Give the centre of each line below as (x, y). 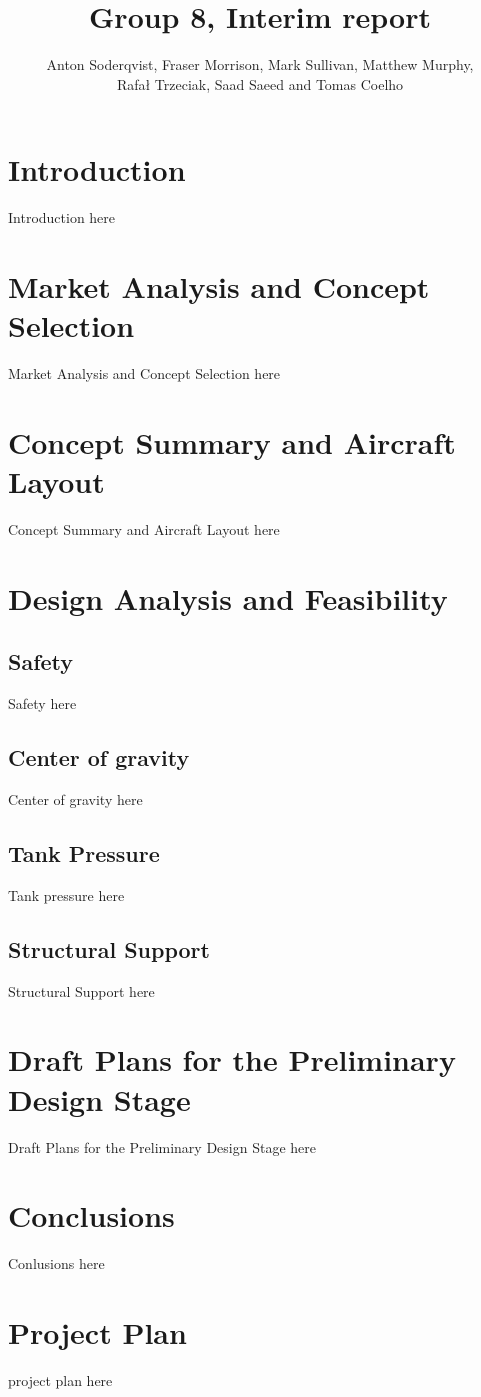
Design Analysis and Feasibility (228, 597)
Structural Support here (81, 990)
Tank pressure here (66, 894)
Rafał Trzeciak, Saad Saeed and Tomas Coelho (260, 83)
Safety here (42, 703)
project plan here (60, 1379)
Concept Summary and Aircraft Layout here (144, 529)
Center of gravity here (75, 799)
